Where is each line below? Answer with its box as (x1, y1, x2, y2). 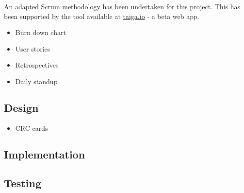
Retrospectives (15, 60, 59, 70)
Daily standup (15, 76, 58, 86)
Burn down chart (15, 27, 66, 37)
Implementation (4, 146, 85, 161)
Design (4, 100, 39, 115)
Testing (4, 175, 41, 190)
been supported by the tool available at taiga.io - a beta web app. (4, 11, 199, 21)
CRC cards (15, 123, 48, 133)
